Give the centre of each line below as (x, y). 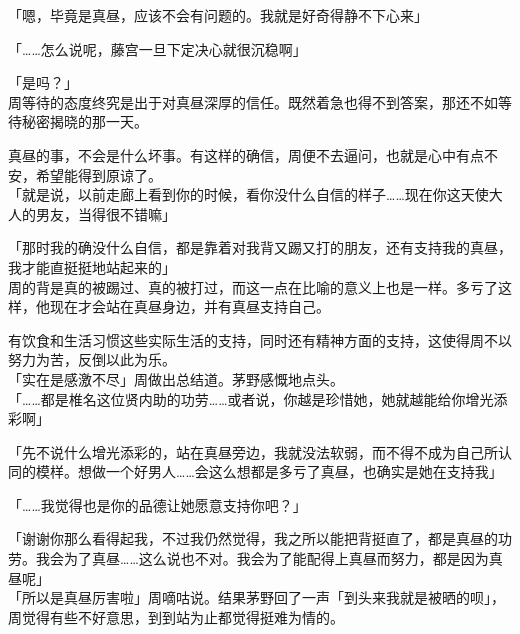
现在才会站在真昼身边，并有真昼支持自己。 (189, 306)
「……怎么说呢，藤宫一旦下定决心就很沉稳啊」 (157, 48)
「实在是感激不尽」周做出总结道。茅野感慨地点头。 (176, 378)
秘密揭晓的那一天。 (84, 121)
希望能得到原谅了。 (98, 174)
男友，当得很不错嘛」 (105, 213)
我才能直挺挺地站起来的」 (92, 266)
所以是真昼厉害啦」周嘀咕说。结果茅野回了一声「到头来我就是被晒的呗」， (263, 597)
